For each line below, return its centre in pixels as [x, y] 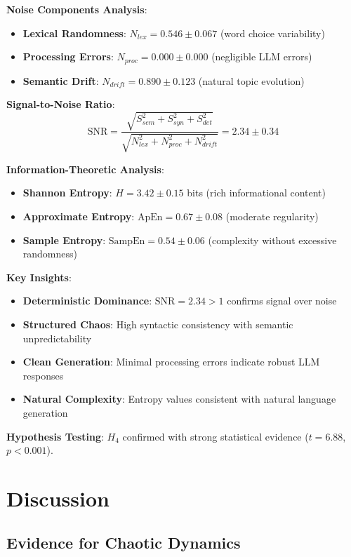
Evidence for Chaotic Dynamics [124, 543]
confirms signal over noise [282, 301]
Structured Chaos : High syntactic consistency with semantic [158, 324]
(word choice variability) [272, 33]
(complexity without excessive [272, 240]
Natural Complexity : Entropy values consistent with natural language [179, 399]
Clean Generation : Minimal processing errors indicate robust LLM [171, 362]
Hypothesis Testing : [55, 436]
